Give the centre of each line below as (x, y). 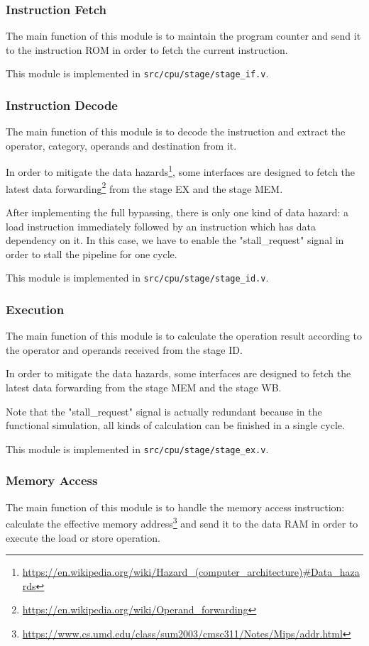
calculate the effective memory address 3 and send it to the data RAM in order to (182, 522)
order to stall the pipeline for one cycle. (92, 254)
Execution (35, 309)
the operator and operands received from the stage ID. (124, 349)
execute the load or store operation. (83, 537)
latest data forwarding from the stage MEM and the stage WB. (144, 387)
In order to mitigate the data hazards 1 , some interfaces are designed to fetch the (181, 171)
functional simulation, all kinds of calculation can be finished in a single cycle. (175, 425)
